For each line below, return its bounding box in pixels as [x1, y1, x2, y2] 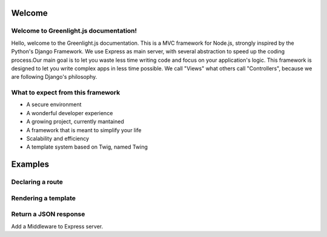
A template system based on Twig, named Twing [26, 143, 148, 151]
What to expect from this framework [11, 88, 121, 97]
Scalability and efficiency [26, 135, 90, 142]
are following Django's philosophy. [11, 73, 97, 81]
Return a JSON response [11, 210, 85, 218]
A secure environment [26, 101, 82, 108]
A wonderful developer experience [26, 109, 113, 116]
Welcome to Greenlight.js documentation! [11, 27, 137, 35]
